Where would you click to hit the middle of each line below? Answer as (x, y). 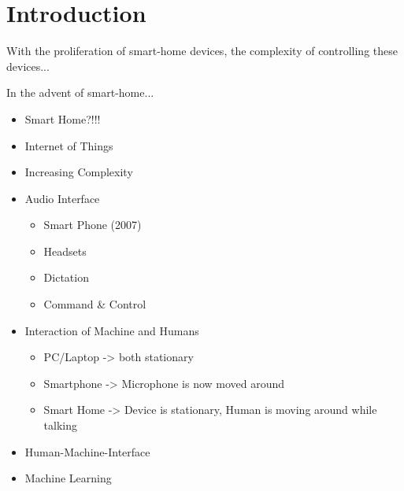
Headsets (65, 251)
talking (60, 425)
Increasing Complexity (79, 172)
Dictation (66, 277)
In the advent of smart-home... (80, 92)
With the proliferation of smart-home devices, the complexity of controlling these (202, 51)
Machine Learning (68, 478)
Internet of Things (69, 145)
